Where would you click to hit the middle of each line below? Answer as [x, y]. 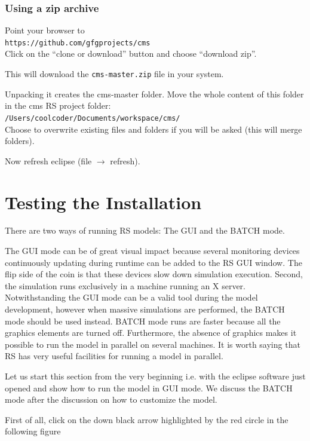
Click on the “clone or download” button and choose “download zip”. [131, 53]
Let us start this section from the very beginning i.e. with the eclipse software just [155, 376]
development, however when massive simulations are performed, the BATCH [145, 309]
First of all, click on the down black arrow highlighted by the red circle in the [147, 419]
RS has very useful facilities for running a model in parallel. [114, 356]
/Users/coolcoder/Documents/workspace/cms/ [93, 118]
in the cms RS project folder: [58, 105]
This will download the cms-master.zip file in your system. [114, 74]
